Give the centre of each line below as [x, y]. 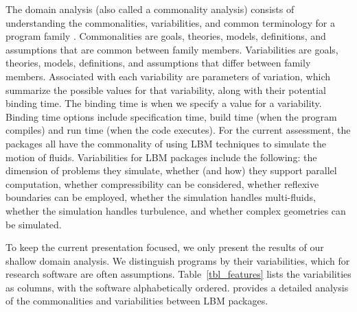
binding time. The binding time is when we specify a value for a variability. [164, 103]
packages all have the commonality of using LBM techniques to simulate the [166, 143]
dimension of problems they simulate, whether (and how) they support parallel [171, 170]
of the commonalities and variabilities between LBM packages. [137, 301]
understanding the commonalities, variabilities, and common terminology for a [170, 22]
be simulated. [34, 224]
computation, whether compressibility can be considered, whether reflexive [162, 183]
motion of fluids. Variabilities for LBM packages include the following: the [161, 157]
